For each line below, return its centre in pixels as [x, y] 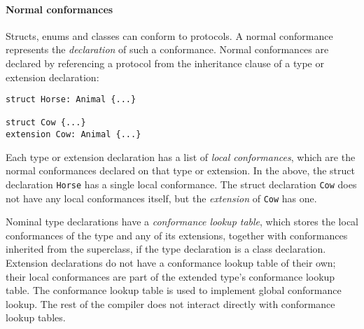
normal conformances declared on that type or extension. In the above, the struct [180, 170]
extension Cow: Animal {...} [73, 135]
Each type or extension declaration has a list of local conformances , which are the [181, 156]
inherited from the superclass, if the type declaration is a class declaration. [166, 249]
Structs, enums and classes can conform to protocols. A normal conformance [169, 35]
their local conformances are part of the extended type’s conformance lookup [170, 276]
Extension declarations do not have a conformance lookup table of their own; [171, 263]
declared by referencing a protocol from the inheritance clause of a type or [165, 63]
